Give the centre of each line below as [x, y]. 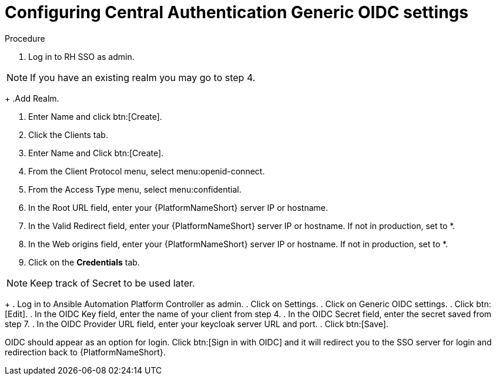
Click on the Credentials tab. [84, 262]
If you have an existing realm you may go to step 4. [143, 77]
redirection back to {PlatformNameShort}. [85, 352]
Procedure [25, 38]
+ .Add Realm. [32, 98]
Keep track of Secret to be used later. [113, 283]
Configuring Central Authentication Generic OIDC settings [237, 12]
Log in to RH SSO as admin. [81, 56]
